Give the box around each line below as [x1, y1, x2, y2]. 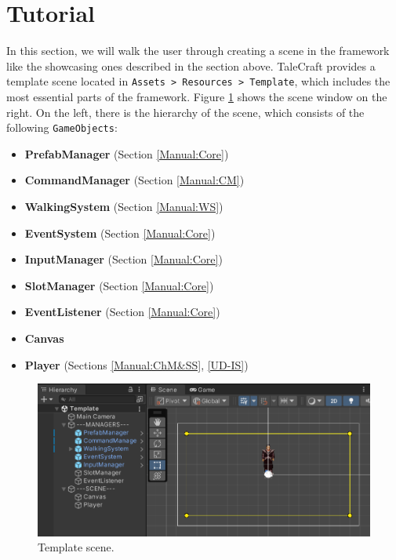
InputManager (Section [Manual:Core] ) [24, 251, 223, 267]
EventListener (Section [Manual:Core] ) [24, 304, 220, 320]
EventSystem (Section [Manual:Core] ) [24, 224, 216, 241]
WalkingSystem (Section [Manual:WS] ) [24, 198, 223, 214]
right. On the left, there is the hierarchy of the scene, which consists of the [6, 104, 365, 120]
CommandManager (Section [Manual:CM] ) [24, 172, 245, 188]
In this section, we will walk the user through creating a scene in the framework [6, 42, 390, 59]
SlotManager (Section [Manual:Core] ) [24, 277, 214, 293]
